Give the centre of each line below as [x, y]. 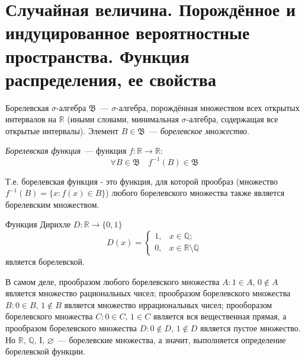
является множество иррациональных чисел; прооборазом [168, 304]
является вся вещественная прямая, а [220, 316]
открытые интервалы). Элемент [62, 130]
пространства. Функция [97, 56]
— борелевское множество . [199, 130]
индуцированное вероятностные [128, 32]
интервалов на [31, 119]
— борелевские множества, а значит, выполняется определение [172, 339]
